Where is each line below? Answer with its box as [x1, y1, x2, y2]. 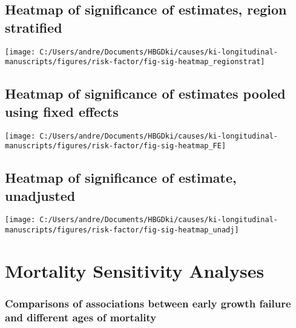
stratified [5, 18, 62, 36]
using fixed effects [5, 102, 119, 120]
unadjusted [5, 186, 76, 205]
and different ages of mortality [5, 309, 157, 324]
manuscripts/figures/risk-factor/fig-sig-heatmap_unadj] [5, 226, 239, 235]
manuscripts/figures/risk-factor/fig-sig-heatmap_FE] [5, 142, 226, 151]
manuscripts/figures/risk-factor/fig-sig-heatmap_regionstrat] [5, 57, 265, 67]
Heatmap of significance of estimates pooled [5, 84, 286, 103]
